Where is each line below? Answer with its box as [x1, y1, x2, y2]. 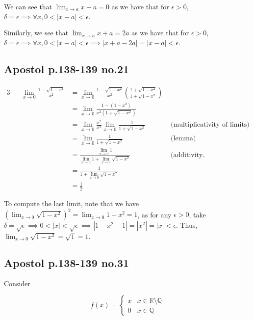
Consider [4, 278, 30, 288]
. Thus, [176, 220, 198, 230]
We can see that [4, 1, 52, 11]
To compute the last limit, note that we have [4, 198, 139, 209]
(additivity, [171, 152, 205, 159]
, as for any [137, 209, 172, 219]
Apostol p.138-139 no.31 [4, 255, 129, 270]
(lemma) [171, 135, 196, 142]
